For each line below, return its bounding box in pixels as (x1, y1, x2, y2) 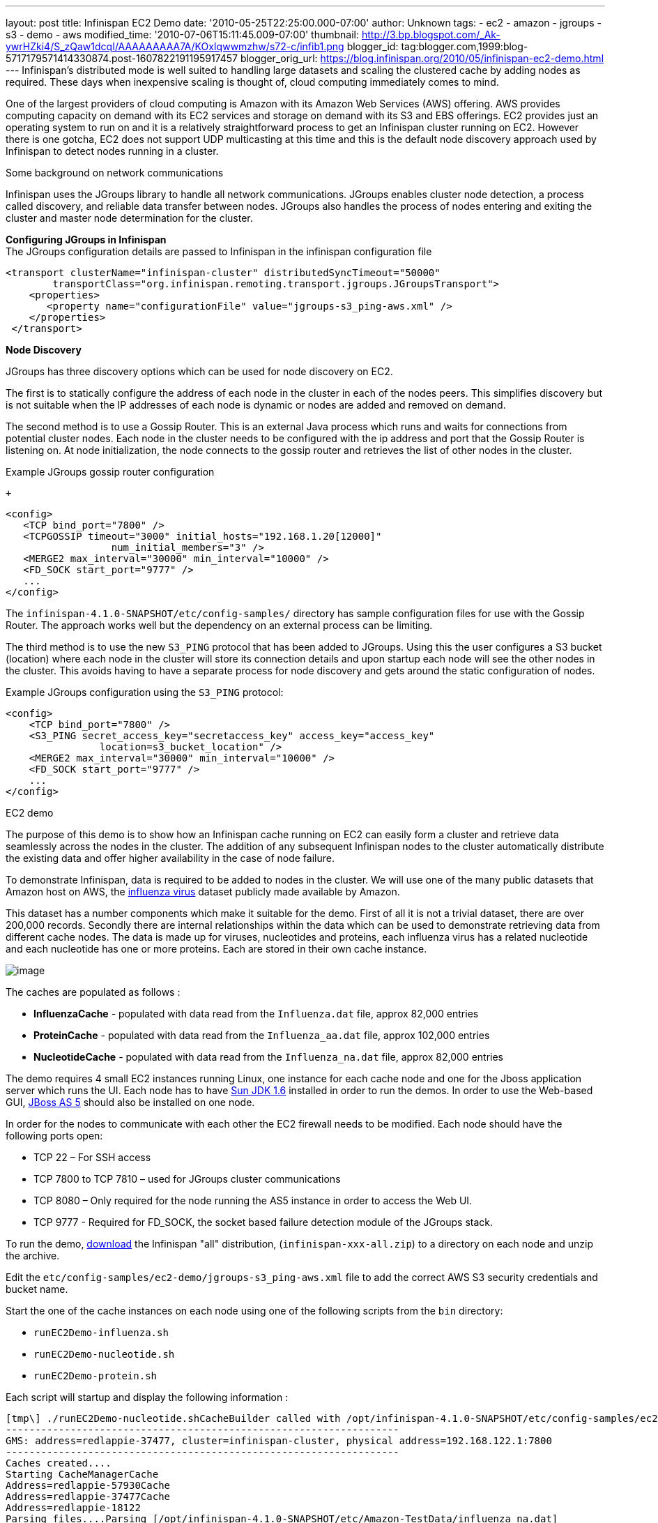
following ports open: (6, 1130, 103, 1142)
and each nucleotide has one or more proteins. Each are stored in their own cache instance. (6, 943, 427, 955)
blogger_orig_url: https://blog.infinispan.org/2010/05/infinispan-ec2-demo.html (240, 52, 604, 64)
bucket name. (6, 1283, 68, 1295)
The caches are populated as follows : (6, 986, 181, 998)
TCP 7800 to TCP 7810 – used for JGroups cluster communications (33, 1173, 341, 1185)
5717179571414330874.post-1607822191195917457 (6, 52, 238, 64)
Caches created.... (6, 1457, 112, 1469)
